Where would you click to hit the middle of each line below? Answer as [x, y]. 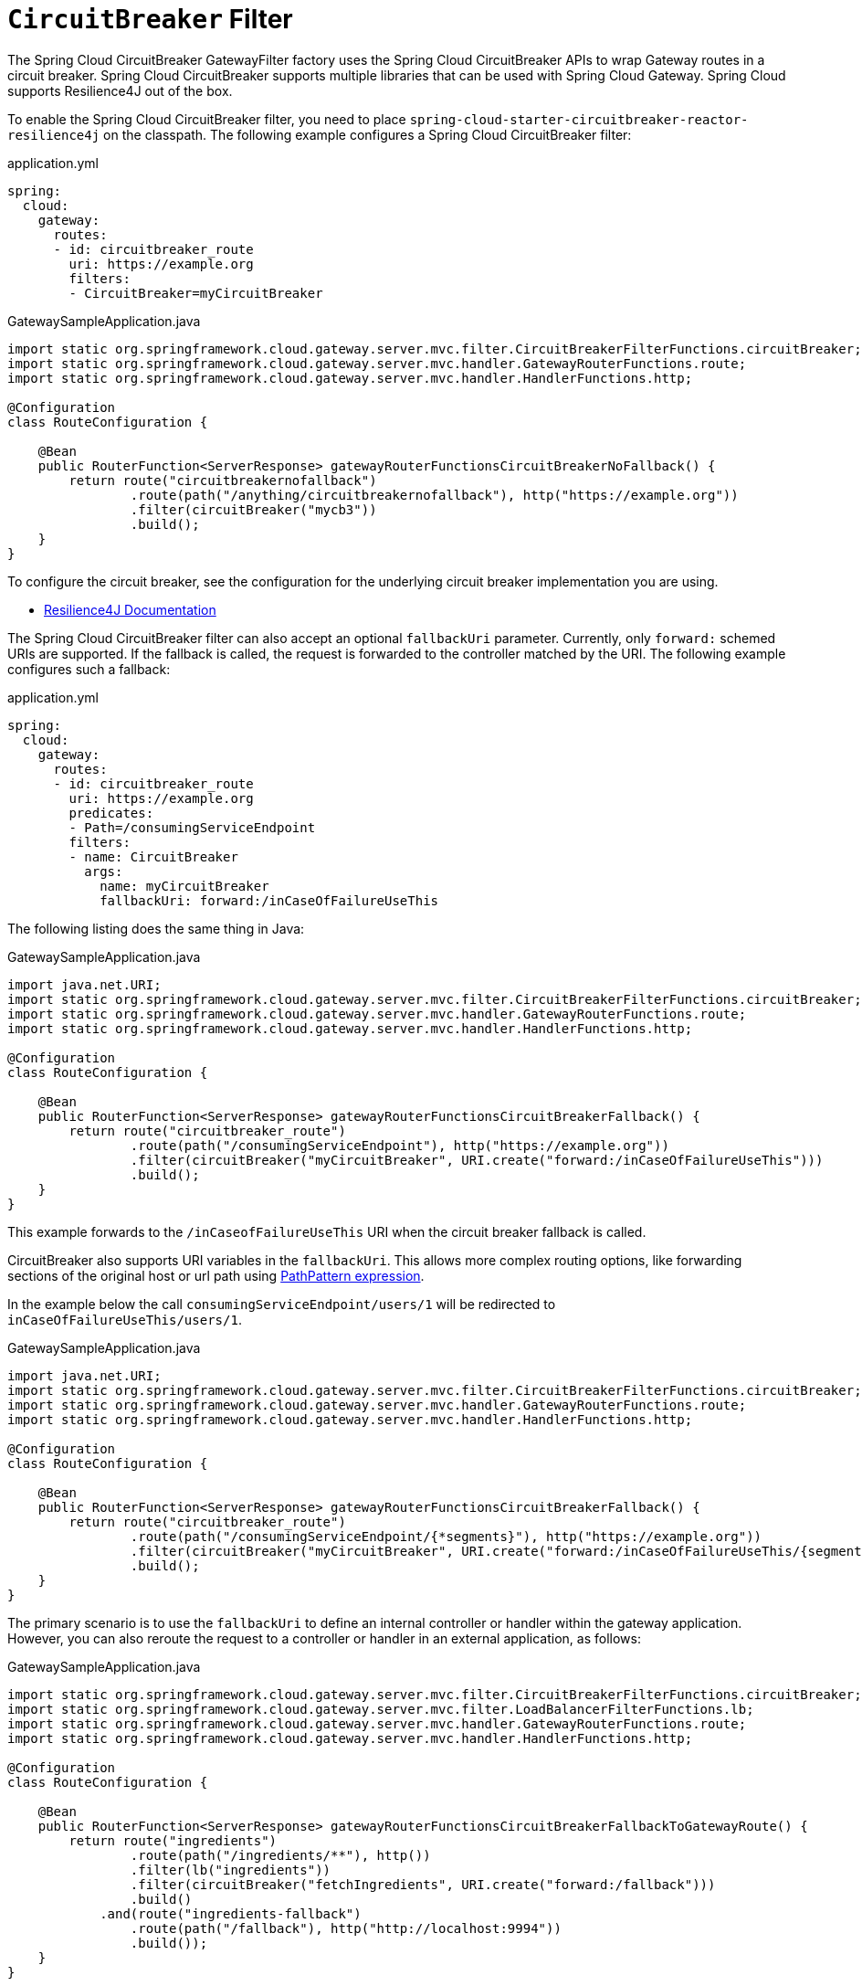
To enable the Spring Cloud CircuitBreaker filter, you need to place [207, 119]
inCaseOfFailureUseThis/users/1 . [125, 1319]
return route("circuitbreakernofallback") [223, 480]
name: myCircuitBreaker [184, 886]
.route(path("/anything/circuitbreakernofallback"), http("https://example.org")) [434, 495]
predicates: [111, 813]
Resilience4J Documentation [130, 609]
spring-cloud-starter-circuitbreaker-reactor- [579, 119]
